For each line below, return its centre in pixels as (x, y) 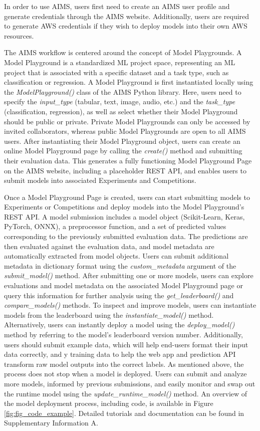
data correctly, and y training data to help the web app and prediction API (120, 354)
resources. (19, 35)
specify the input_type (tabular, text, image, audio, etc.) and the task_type (120, 101)
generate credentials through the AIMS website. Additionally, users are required (127, 16)
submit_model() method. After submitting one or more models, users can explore (129, 275)
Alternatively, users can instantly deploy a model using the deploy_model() (119, 325)
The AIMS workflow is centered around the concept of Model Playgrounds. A (123, 52)
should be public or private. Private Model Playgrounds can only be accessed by (127, 121)
